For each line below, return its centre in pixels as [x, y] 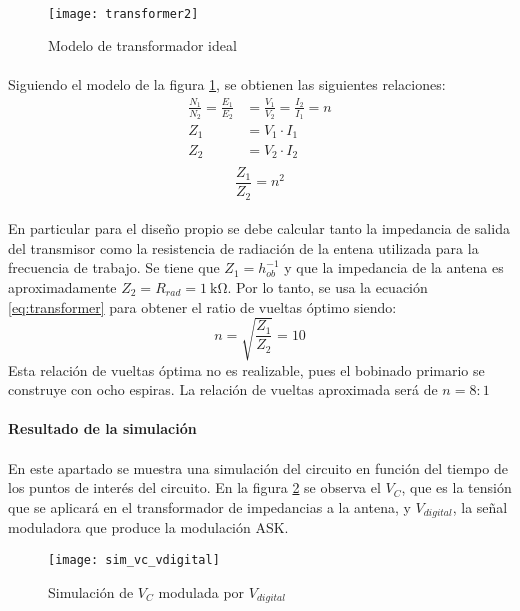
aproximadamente [62, 286]
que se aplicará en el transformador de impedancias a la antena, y [209, 506]
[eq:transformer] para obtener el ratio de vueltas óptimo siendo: [202, 306]
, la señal [480, 506]
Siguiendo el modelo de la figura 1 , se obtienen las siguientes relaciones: [227, 84]
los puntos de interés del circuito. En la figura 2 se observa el [194, 487]
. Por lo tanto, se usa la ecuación [327, 286]
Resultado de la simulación [102, 428]
